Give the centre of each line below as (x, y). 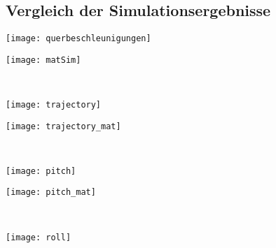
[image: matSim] (43, 60)
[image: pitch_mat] (51, 192)
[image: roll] (39, 237)
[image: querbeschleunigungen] (78, 38)
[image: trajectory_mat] (63, 126)
